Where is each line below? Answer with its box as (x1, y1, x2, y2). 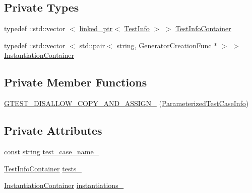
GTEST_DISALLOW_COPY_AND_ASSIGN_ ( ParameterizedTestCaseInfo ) (4, 98, 249, 109)
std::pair (79, 40, 105, 50)
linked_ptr (79, 23, 113, 34)
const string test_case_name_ (4, 146, 99, 156)
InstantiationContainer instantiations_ (4, 180, 124, 190)
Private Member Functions (4, 74, 147, 90)
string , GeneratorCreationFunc (116, 40, 212, 50)
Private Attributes (4, 123, 102, 138)
